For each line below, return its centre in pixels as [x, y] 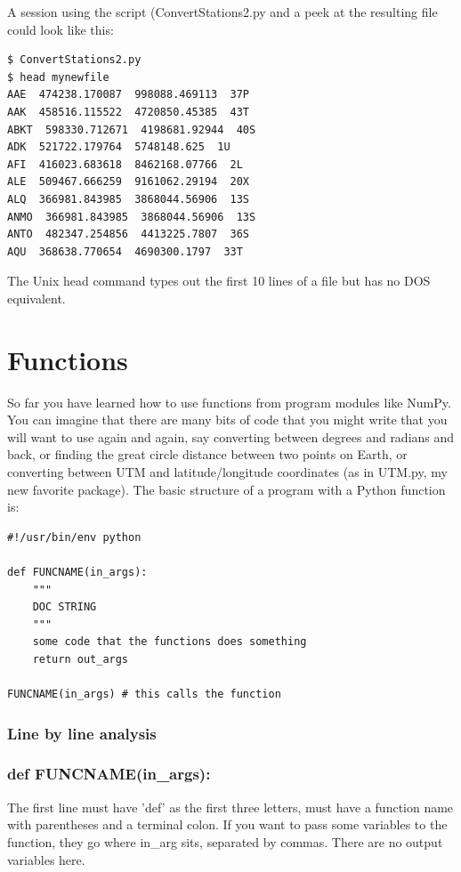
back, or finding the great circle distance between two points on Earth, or [207, 454]
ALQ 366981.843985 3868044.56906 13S [129, 199]
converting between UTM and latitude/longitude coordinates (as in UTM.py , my [227, 472]
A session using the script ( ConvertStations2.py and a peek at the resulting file [222, 12]
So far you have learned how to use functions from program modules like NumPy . [229, 402]
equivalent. [36, 298]
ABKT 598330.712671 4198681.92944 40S [132, 129]
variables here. [46, 859]
